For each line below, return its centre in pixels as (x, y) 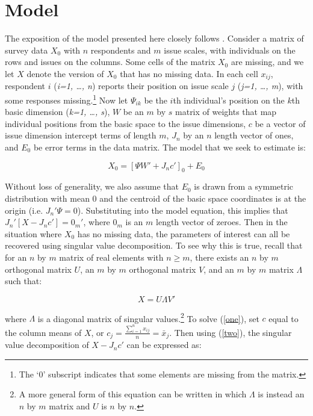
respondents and (121, 50)
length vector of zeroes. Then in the (222, 222)
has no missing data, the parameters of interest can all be (184, 233)
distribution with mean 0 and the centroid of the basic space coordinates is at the (156, 198)
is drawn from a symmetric (244, 186)
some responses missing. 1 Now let (67, 99)
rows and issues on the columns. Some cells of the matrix (110, 62)
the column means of (43, 332)
